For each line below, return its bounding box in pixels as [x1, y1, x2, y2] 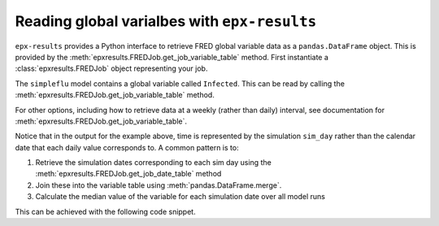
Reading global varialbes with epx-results [15, 12, 317, 30]
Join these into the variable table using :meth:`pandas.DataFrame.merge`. [35, 180, 282, 190]
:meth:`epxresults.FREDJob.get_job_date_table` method [35, 169, 222, 179]
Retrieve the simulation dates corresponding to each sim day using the [35, 158, 272, 167]
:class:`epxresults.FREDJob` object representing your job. [15, 63, 208, 73]
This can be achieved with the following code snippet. [15, 206, 196, 216]
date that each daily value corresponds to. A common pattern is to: [15, 142, 239, 152]
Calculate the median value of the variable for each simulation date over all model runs [35, 192, 325, 202]
